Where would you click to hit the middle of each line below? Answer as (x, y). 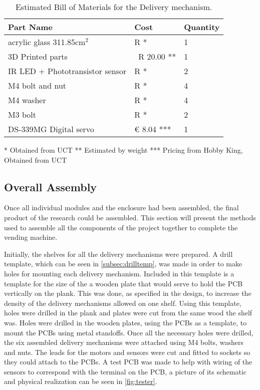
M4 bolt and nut (37, 85)
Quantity (202, 27)
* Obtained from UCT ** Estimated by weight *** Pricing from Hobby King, (123, 150)
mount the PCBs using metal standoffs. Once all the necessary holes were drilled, (129, 332)
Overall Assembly (51, 186)
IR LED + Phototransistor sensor (67, 71)
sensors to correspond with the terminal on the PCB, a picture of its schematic (125, 371)
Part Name (30, 27)
